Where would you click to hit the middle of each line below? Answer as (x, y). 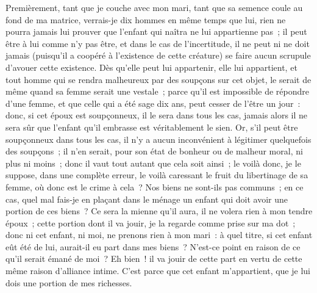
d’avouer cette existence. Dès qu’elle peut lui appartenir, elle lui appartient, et (151, 67)
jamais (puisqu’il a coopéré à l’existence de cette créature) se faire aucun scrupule (158, 55)
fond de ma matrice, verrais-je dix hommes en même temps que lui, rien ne (146, 19)
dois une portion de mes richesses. (69, 282)
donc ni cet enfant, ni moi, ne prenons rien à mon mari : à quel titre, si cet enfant (159, 235)
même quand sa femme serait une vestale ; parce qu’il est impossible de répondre (157, 91)
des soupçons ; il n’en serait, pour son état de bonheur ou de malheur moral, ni (154, 151)
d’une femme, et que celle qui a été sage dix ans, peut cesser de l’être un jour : (153, 103)
